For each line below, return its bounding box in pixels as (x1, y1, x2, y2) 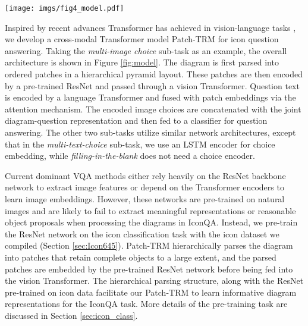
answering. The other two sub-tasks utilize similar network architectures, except (5, 126, 296, 138)
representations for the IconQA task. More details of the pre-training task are (5, 297, 288, 310)
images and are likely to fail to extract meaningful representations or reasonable (5, 204, 296, 217)
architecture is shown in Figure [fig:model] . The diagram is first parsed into (5, 56, 279, 68)
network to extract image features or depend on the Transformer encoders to (5, 181, 284, 193)
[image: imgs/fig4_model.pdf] (5, 4, 124, 12)
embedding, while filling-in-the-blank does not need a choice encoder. (5, 149, 255, 162)
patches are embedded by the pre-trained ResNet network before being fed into (5, 262, 293, 275)
